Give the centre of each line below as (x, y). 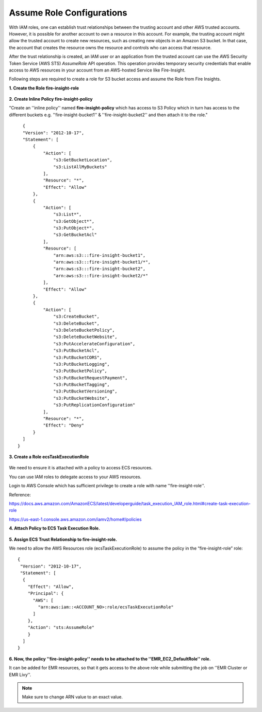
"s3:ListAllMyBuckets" (81, 167)
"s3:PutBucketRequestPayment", (91, 378)
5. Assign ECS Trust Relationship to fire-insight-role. (63, 539)
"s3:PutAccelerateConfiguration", (94, 344)
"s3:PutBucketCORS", (78, 357)
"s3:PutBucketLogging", (82, 364)
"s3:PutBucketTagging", (82, 385)
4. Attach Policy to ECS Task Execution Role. (55, 528)
